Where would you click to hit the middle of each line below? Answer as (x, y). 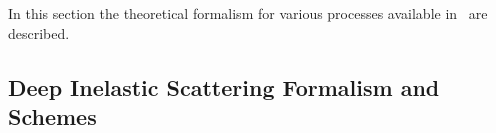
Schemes (52, 115)
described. (39, 32)
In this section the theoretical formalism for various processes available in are (248, 13)
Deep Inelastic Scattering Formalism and (224, 86)
